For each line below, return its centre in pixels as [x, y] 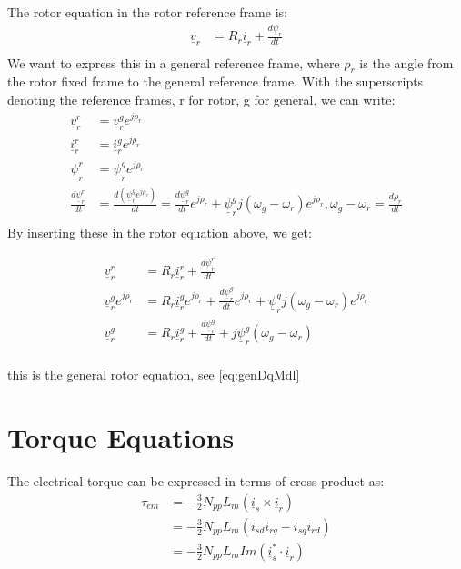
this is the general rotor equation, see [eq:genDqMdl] [154, 375]
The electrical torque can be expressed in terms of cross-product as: [196, 481]
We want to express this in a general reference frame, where [174, 62]
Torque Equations [121, 437]
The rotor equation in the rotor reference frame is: [147, 12]
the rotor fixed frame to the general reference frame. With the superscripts [215, 81]
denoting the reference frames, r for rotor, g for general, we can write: [201, 99]
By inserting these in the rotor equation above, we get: [160, 233]
